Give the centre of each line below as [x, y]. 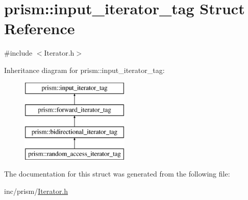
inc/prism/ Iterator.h [36, 191]
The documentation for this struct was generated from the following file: [117, 174]
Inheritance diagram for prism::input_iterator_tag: [84, 70]
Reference [40, 28]
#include [18, 53]
